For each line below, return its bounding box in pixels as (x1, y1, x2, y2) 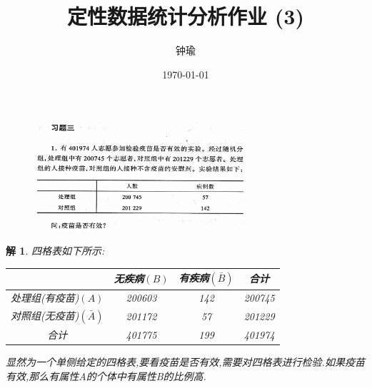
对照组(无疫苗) (11, 308, 79, 323)
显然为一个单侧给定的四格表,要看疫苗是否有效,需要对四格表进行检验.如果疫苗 (6, 354, 365, 369)
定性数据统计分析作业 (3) (67, 1, 304, 31)
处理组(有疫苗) (11, 290, 79, 305)
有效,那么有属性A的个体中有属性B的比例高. (6, 369, 206, 384)
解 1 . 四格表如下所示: (6, 242, 105, 257)
